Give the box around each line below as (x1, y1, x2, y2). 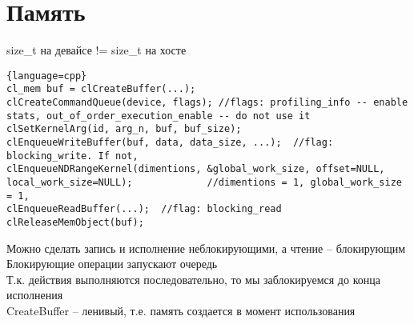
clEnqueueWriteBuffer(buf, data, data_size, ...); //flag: (6, 137, 334, 148)
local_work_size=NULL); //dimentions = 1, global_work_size (6, 176, 402, 188)
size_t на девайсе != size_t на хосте (6, 42, 187, 58)
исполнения (6, 286, 63, 303)
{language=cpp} (6, 70, 87, 82)
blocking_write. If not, (6, 150, 139, 162)
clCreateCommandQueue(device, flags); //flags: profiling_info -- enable (6, 97, 408, 109)
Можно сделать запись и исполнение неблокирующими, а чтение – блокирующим (6, 239, 406, 256)
